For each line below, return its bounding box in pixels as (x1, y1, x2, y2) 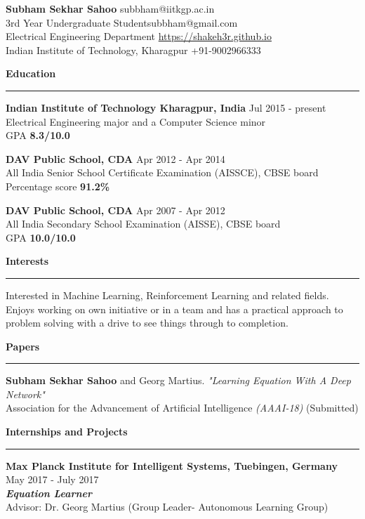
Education (6, 66, 56, 81)
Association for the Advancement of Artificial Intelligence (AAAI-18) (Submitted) (6, 400, 359, 415)
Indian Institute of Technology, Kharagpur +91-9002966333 (6, 42, 261, 57)
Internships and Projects (6, 424, 128, 439)
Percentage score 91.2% (6, 178, 110, 193)
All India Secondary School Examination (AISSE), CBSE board (6, 216, 281, 231)
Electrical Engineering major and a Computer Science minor (6, 114, 266, 129)
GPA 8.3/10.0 (6, 128, 70, 143)
